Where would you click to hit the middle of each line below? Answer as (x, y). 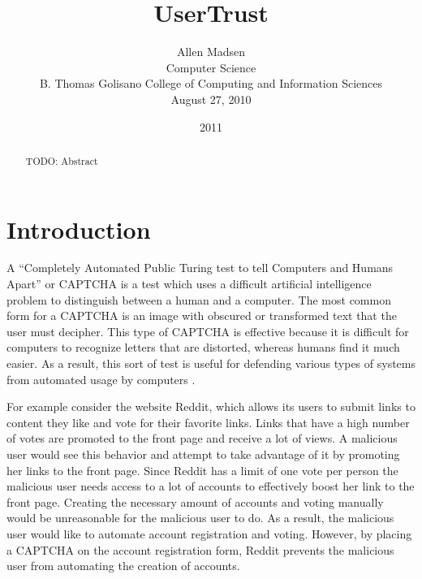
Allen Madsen (211, 52)
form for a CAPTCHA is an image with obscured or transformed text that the (202, 315)
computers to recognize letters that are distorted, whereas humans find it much (203, 347)
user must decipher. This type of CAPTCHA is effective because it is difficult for (208, 331)
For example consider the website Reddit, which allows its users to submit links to (211, 406)
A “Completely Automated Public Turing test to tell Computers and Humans (200, 268)
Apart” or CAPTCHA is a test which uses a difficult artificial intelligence (189, 284)
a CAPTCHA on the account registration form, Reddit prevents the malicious (200, 549)
